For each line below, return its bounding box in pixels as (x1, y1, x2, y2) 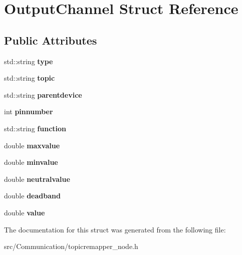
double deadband (4, 190, 61, 201)
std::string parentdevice (4, 89, 82, 100)
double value (4, 207, 45, 217)
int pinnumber (4, 106, 53, 117)
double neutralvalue (4, 173, 70, 184)
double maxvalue (4, 140, 60, 150)
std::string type (4, 56, 53, 66)
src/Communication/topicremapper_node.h (4, 241, 138, 251)
